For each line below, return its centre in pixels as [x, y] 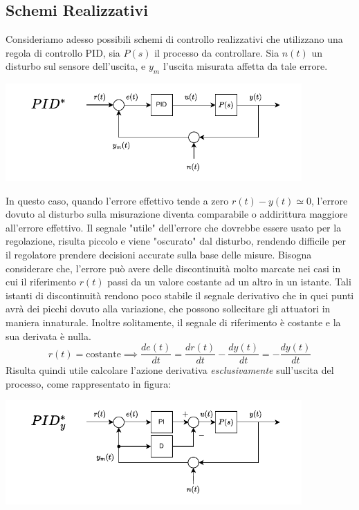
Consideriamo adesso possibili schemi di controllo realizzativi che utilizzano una [174, 39]
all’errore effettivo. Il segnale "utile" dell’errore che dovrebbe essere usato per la [174, 227]
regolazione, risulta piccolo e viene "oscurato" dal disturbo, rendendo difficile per [176, 241]
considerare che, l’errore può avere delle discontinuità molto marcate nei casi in [173, 268]
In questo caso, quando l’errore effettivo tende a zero [117, 200]
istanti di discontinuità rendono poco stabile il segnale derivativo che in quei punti [180, 295]
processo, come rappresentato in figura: [89, 383]
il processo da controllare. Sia [217, 52]
